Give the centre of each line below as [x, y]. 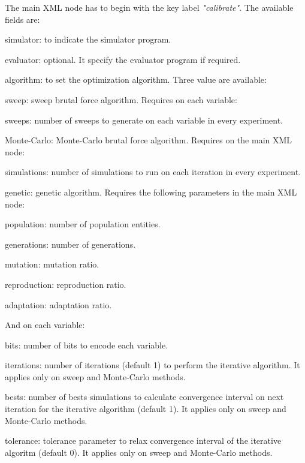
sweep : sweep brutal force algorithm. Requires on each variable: [121, 99]
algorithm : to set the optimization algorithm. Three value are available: [136, 79]
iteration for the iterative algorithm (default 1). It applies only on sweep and [146, 409]
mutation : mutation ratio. [52, 264]
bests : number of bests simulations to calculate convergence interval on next [144, 397]
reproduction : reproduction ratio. [66, 284]
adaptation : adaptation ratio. [58, 304]
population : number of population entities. [83, 224]
